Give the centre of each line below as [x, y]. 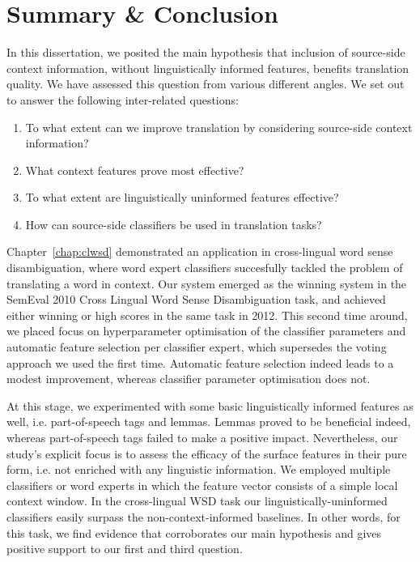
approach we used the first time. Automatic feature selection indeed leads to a [200, 362]
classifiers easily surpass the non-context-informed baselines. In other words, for [204, 516]
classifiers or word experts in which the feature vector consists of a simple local [202, 485]
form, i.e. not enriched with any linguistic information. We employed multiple [199, 469]
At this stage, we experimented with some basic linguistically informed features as [210, 405]
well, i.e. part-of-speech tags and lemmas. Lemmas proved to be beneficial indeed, [209, 421]
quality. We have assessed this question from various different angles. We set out [206, 84]
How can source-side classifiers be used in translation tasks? [174, 224]
